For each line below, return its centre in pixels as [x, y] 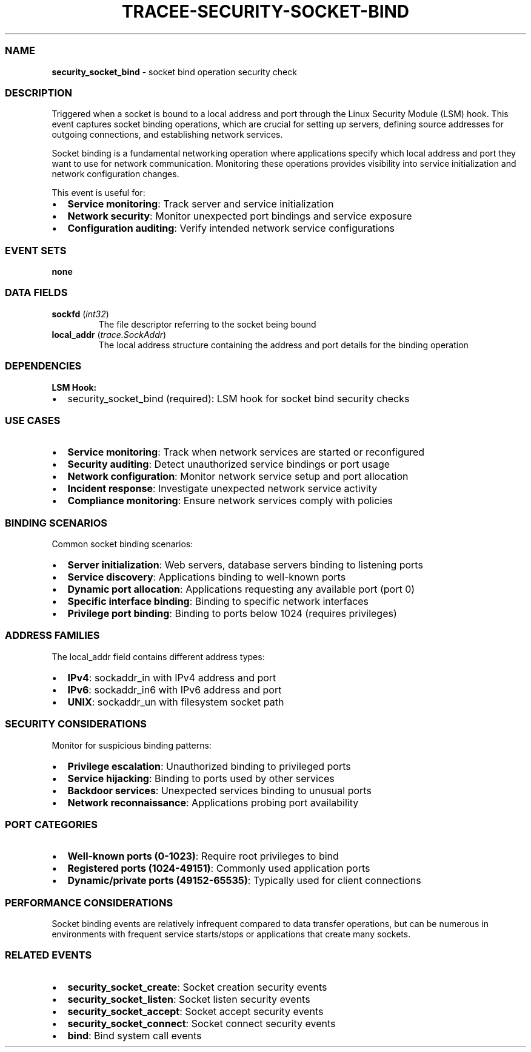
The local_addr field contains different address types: [158, 656]
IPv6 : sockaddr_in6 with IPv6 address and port [175, 690]
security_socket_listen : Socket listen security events [189, 999]
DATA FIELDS [36, 293]
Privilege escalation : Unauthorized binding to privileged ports [209, 766]
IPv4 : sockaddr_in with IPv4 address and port [172, 677]
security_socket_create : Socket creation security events [197, 987]
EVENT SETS [36, 250]
